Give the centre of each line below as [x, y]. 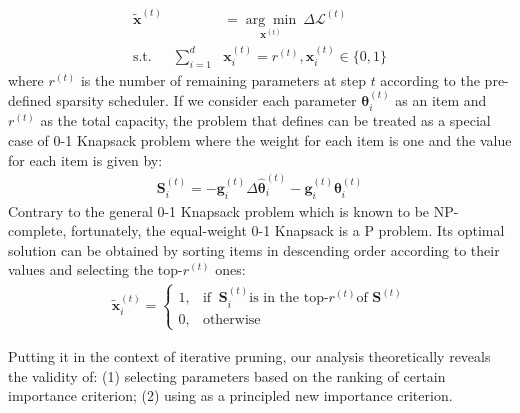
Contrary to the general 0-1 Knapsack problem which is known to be [219, 210]
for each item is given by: [85, 159]
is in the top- [289, 298]
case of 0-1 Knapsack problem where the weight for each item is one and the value [260, 140]
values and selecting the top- [95, 269]
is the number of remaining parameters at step [223, 79]
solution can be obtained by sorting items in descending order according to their [254, 249]
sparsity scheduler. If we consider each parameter [206, 100]
